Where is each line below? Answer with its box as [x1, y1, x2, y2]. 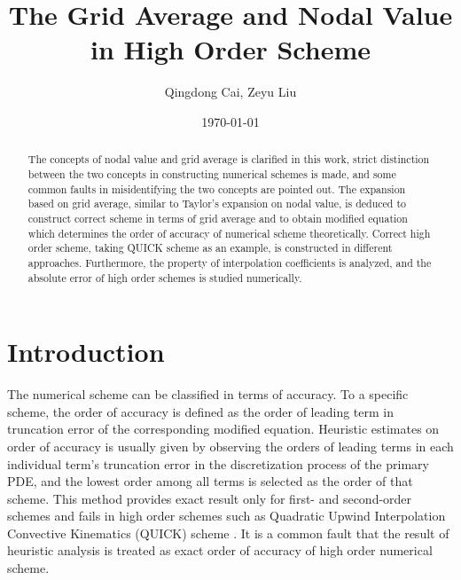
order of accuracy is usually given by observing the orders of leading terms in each [7, 436, 454, 455]
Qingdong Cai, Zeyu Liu [164, 82, 297, 101]
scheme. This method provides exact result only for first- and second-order [7, 489, 412, 507]
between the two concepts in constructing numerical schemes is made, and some [27, 166, 396, 181]
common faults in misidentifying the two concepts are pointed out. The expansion [27, 181, 406, 196]
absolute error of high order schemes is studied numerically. [27, 270, 302, 285]
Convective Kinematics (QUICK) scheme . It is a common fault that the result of [7, 523, 449, 542]
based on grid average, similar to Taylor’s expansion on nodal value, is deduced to [27, 196, 407, 211]
